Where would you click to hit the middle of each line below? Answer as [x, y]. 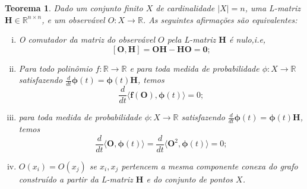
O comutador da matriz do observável [87, 39]
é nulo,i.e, [247, 39]
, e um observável [73, 19]
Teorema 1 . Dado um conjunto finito [74, 8]
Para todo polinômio [56, 68]
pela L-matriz [192, 39]
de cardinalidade [185, 8]
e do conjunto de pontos [190, 179]
